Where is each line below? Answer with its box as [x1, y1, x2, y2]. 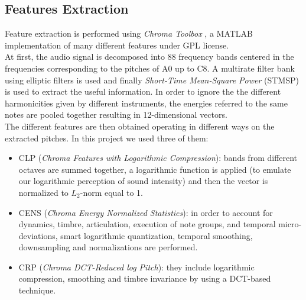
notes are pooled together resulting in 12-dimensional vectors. [5, 108, 227, 121]
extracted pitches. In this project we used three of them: [5, 131, 209, 144]
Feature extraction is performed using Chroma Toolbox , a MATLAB [5, 27, 253, 40]
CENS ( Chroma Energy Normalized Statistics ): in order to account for [18, 206, 273, 218]
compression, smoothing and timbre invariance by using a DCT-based [18, 272, 271, 285]
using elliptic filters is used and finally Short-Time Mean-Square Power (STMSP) [5, 73, 300, 86]
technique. [18, 284, 56, 296]
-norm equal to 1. [80, 186, 143, 198]
